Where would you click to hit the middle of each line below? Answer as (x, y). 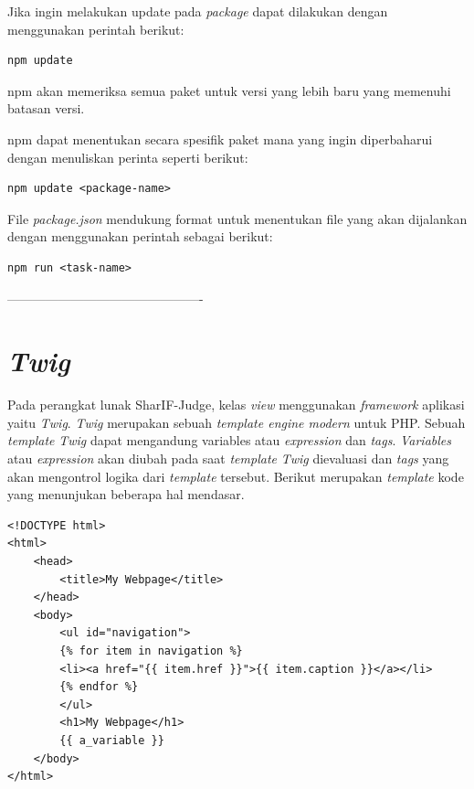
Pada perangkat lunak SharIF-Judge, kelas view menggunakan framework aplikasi (236, 405)
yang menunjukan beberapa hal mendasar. (126, 494)
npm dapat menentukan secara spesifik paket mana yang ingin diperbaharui (220, 139)
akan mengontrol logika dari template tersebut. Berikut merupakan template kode (236, 476)
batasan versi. (46, 108)
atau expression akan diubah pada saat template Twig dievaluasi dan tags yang (228, 458)
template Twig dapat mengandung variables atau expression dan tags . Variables (229, 440)
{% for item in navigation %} (151, 650)
